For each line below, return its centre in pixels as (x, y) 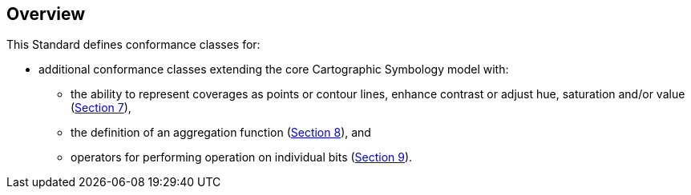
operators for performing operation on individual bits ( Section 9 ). (242, 157)
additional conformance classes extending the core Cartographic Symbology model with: (274, 70)
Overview (46, 14)
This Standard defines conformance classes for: (133, 45)
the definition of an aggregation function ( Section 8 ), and (221, 133)
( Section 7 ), (101, 108)
